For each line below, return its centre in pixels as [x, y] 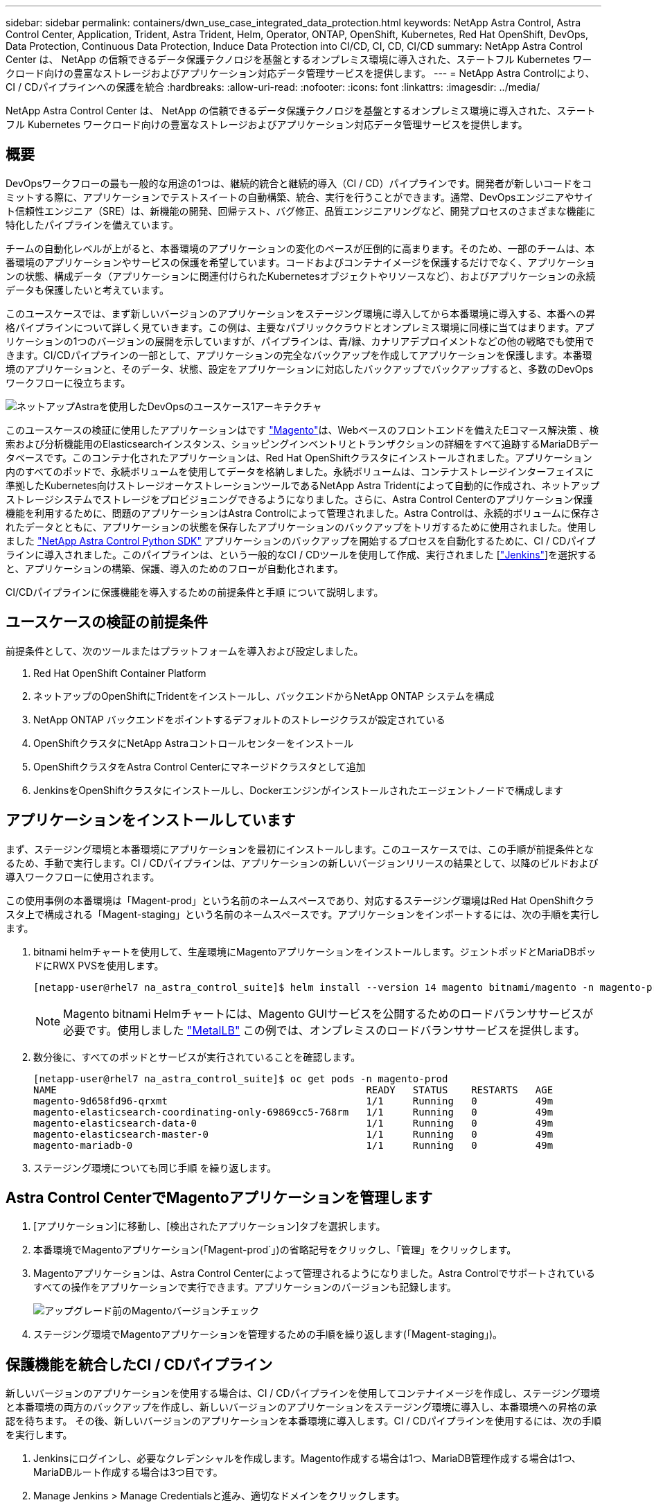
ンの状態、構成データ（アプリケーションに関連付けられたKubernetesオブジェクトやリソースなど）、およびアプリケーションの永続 [301, 276]
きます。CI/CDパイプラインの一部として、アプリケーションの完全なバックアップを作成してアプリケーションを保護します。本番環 [299, 355]
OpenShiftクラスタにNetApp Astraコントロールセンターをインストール [193, 743]
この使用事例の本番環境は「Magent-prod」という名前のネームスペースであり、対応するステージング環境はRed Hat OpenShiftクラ [300, 900]
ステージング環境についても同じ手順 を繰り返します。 [155, 1167]
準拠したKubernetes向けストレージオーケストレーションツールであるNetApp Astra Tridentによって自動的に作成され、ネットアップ [303, 485]
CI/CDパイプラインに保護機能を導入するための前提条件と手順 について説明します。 [195, 592]
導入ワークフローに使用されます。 [83, 876]
